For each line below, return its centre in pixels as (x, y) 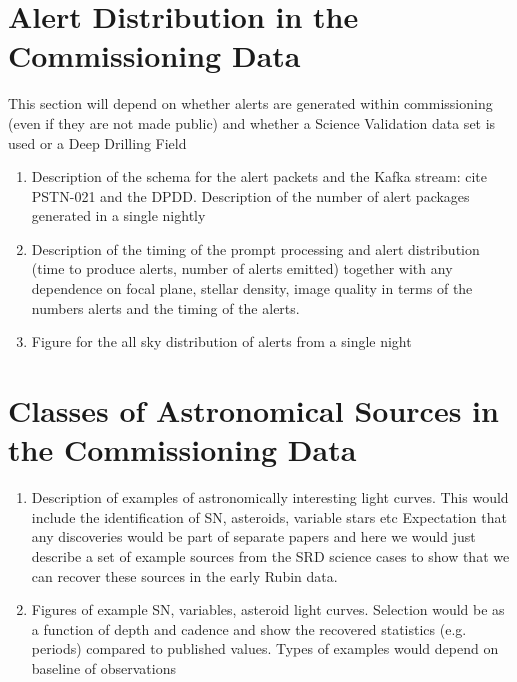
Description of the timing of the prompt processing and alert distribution (255, 248)
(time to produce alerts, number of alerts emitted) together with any (242, 268)
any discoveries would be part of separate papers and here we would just (253, 536)
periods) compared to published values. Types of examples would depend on (265, 648)
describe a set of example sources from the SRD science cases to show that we (270, 555)
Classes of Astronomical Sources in (253, 410)
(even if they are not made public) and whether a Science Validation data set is (252, 122)
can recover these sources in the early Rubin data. (184, 575)
